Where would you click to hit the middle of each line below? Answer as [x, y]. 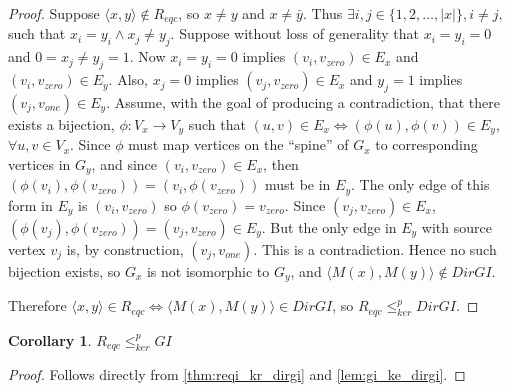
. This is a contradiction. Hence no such [375, 248]
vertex [27, 248]
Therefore [37, 305]
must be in [297, 184]
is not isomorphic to [208, 270]
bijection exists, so [64, 270]
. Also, [128, 79]
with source [456, 226]
